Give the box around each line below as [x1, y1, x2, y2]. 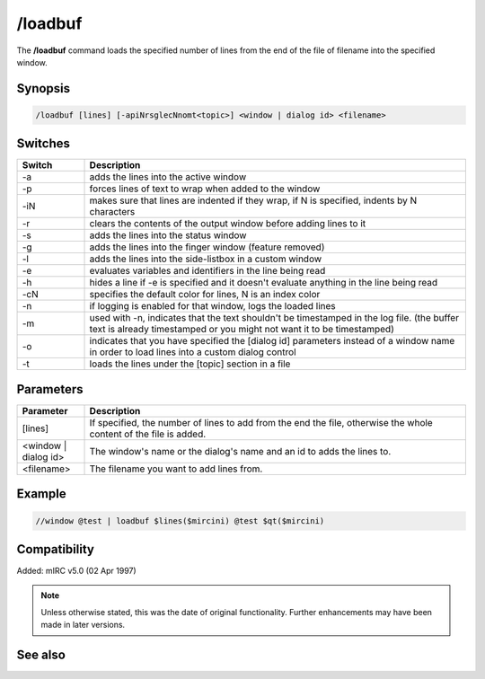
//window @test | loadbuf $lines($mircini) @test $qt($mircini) [35, 516, 325, 525]
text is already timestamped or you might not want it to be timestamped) [89, 323, 394, 336]
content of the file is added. [89, 428, 207, 440]
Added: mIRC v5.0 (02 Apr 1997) [16, 566, 137, 577]
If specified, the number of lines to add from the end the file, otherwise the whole [89, 416, 433, 428]
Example [16, 486, 66, 502]
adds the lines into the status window [89, 229, 247, 242]
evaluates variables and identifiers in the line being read [89, 265, 326, 278]
